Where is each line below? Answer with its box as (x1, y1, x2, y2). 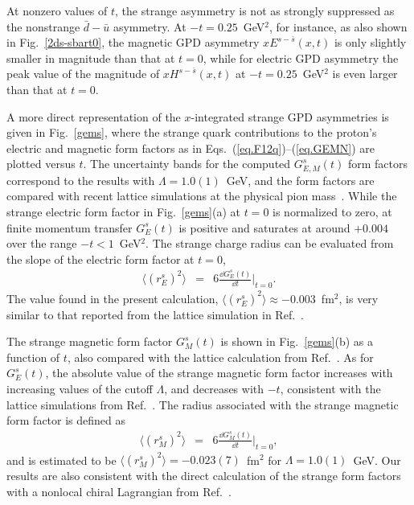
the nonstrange (6, 18, 80, 35)
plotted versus (6, 155, 76, 172)
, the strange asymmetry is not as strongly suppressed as (115, 2, 395, 18)
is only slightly (334, 34, 407, 51)
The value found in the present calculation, (6, 289, 219, 306)
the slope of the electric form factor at (6, 250, 195, 267)
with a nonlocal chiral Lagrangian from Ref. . (6, 482, 232, 499)
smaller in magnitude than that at (6, 49, 175, 66)
